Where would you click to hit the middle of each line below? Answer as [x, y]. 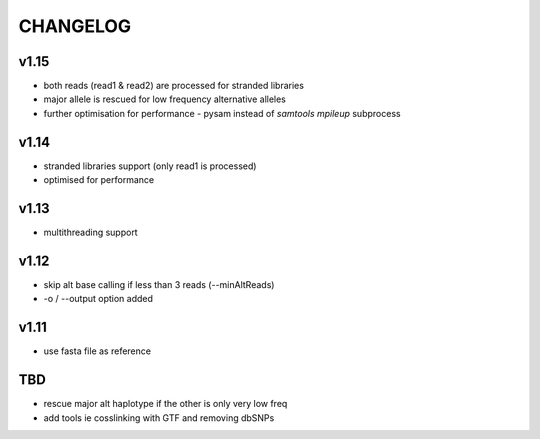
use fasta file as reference [97, 351]
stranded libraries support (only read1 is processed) [150, 166]
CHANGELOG [75, 26]
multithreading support [91, 232]
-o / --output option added [98, 299]
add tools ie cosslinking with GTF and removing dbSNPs [159, 417]
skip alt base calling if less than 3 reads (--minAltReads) [159, 284]
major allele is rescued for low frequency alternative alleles [165, 99]
